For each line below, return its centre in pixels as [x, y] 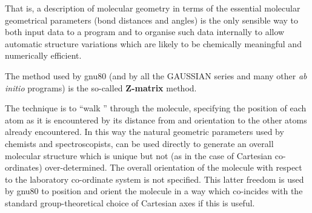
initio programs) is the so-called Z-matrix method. [101, 87]
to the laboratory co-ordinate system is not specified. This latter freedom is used [154, 179]
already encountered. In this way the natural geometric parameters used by [144, 132]
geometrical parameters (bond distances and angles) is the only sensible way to [152, 20]
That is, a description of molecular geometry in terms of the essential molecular [153, 8]
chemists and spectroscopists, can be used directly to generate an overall [139, 143]
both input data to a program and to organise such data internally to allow [145, 32]
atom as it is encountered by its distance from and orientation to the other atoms [156, 120]
